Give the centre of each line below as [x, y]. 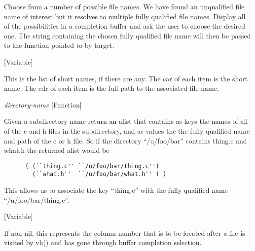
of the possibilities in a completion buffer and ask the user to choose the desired [125, 26]
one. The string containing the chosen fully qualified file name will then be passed [127, 35]
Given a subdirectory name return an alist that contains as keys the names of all [126, 121]
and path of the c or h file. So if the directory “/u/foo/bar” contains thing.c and [126, 140]
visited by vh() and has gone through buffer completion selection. [103, 242]
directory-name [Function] [43, 104]
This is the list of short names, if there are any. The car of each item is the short [126, 78]
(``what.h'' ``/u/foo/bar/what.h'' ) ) [99, 174]
